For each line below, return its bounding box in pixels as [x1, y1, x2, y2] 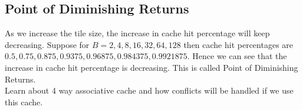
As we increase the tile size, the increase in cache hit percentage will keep [5, 27, 270, 39]
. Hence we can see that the [187, 50, 287, 62]
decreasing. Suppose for [5, 38, 90, 50]
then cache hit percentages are [183, 38, 294, 50]
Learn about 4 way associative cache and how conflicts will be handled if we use [5, 84, 294, 97]
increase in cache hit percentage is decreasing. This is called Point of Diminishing [5, 61, 298, 73]
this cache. [5, 95, 43, 108]
